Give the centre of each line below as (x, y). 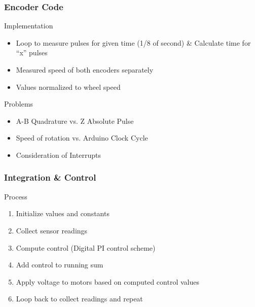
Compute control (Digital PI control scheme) (86, 247)
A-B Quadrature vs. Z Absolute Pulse (75, 121)
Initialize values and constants (63, 213)
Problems (19, 104)
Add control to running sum (60, 265)
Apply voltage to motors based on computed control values (107, 281)
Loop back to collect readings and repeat (79, 299)
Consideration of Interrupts (58, 155)
